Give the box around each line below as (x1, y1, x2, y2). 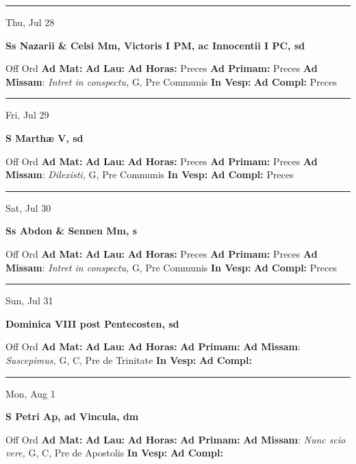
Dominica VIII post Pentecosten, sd (5, 316, 179, 330)
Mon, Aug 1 (5, 386, 55, 400)
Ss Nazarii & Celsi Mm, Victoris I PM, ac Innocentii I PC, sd (5, 38, 305, 52)
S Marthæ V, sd (5, 130, 84, 145)
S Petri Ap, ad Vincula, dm (5, 409, 139, 424)
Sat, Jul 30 (5, 200, 51, 215)
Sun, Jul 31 (5, 293, 53, 308)
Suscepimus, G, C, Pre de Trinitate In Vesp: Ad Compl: (5, 352, 252, 367)
